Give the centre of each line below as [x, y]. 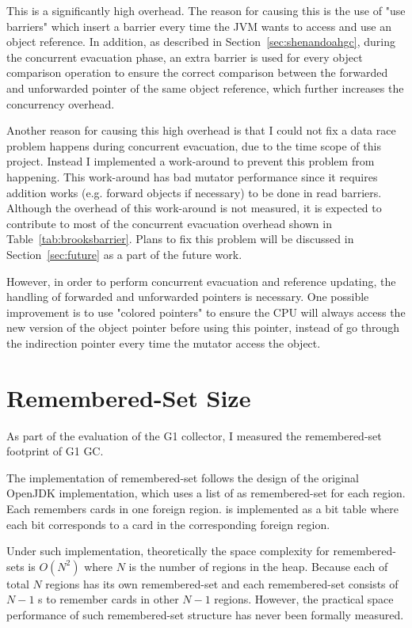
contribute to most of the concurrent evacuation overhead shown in [169, 223]
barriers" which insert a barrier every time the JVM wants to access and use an [199, 26]
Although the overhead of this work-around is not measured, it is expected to [194, 208]
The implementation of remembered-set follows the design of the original [183, 477]
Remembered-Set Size [129, 397]
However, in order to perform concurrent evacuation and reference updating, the [201, 281]
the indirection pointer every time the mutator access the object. [164, 343]
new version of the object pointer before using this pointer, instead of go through [203, 327]
